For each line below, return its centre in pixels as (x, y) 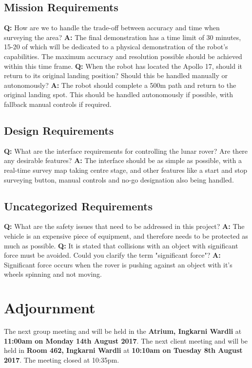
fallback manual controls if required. (58, 104)
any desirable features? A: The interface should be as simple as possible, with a (123, 160)
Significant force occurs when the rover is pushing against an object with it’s (118, 264)
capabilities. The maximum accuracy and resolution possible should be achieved (123, 56)
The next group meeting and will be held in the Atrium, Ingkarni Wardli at (123, 331)
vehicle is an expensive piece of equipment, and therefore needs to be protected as (126, 235)
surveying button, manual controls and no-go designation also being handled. (119, 179)
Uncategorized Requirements (78, 206)
